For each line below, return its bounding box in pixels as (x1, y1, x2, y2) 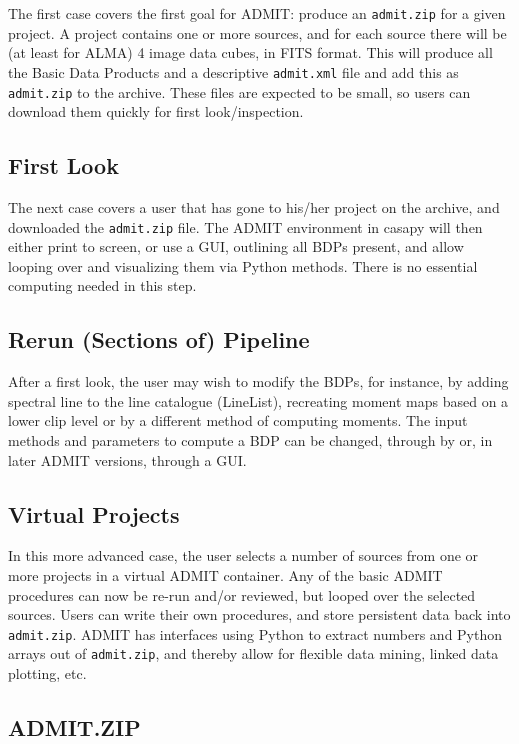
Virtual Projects (8, 498, 180, 529)
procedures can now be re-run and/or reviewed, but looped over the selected (8, 584, 476, 605)
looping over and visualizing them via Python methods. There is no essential (8, 255, 478, 276)
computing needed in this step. (8, 275, 197, 296)
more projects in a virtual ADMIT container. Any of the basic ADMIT (8, 564, 443, 585)
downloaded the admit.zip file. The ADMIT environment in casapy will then (8, 216, 483, 237)
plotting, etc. (8, 663, 87, 684)
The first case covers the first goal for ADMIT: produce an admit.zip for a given (8, 3, 506, 23)
